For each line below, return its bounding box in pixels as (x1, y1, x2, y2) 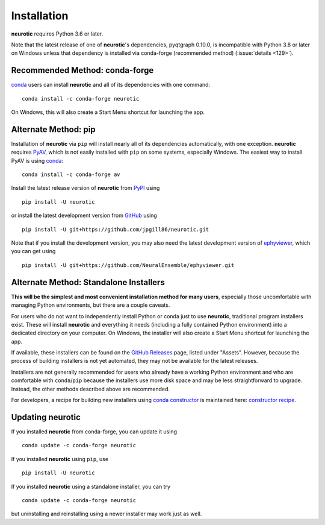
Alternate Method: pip (11, 124, 96, 134)
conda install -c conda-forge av (22, 171, 120, 178)
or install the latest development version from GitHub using (11, 212, 158, 219)
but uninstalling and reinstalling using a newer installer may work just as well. (11, 510, 202, 518)
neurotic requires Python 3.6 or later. (11, 30, 104, 37)
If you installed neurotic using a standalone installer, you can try (11, 483, 171, 490)
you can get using (11, 248, 56, 255)
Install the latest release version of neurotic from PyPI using (11, 184, 160, 192)
